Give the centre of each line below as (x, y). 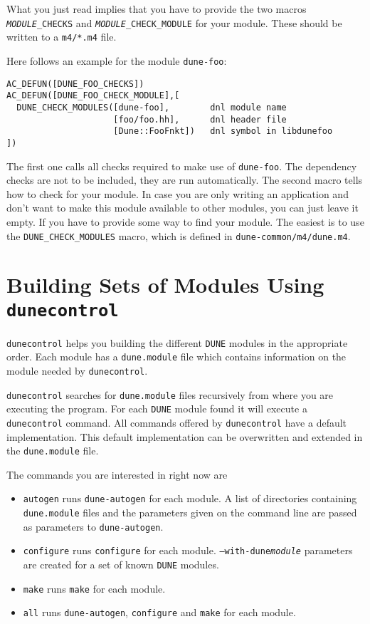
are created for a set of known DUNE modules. (121, 565)
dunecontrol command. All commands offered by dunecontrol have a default (177, 422)
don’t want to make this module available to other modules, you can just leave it (183, 208)
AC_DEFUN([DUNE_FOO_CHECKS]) (75, 84)
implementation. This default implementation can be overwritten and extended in (185, 436)
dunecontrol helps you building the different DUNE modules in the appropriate (177, 342)
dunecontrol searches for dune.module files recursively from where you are (170, 394)
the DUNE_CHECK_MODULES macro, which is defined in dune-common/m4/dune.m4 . (179, 235)
